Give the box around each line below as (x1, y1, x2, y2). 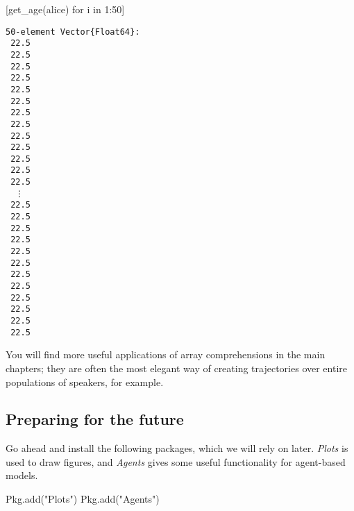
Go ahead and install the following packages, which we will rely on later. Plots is (6, 441, 348, 455)
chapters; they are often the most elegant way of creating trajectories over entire (6, 360, 348, 375)
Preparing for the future (6, 408, 184, 430)
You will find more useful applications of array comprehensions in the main (6, 347, 326, 362)
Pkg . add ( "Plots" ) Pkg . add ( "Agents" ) (6, 492, 160, 506)
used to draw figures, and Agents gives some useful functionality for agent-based (6, 454, 346, 469)
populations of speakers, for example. (6, 374, 164, 389)
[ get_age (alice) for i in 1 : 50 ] (6, 2, 125, 16)
